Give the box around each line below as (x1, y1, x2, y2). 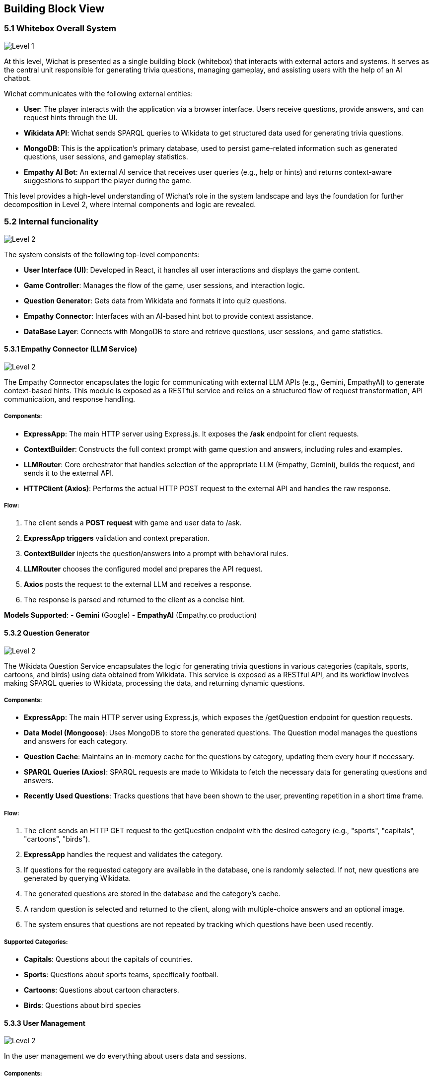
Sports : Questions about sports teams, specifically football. (24, 970, 218, 979)
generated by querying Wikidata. (24, 874, 131, 883)
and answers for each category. (24, 737, 128, 746)
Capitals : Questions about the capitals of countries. (24, 954, 193, 963)
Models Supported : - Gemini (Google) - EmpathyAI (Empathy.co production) (4, 611, 257, 620)
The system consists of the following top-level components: (4, 250, 200, 259)
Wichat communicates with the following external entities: (4, 89, 193, 98)
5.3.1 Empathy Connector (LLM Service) (4, 345, 138, 354)
